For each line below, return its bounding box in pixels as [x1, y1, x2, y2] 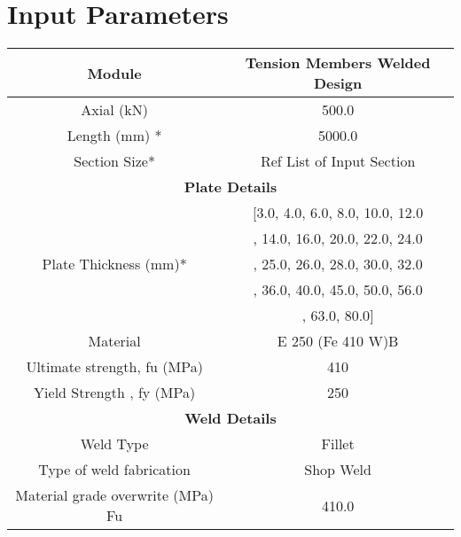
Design [313, 73, 363, 94]
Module [87, 62, 142, 83]
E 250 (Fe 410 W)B [277, 331, 399, 352]
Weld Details [184, 408, 277, 429]
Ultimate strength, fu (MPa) [26, 356, 203, 377]
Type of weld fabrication [38, 459, 191, 480]
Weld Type [80, 433, 149, 455]
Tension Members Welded [245, 52, 431, 74]
